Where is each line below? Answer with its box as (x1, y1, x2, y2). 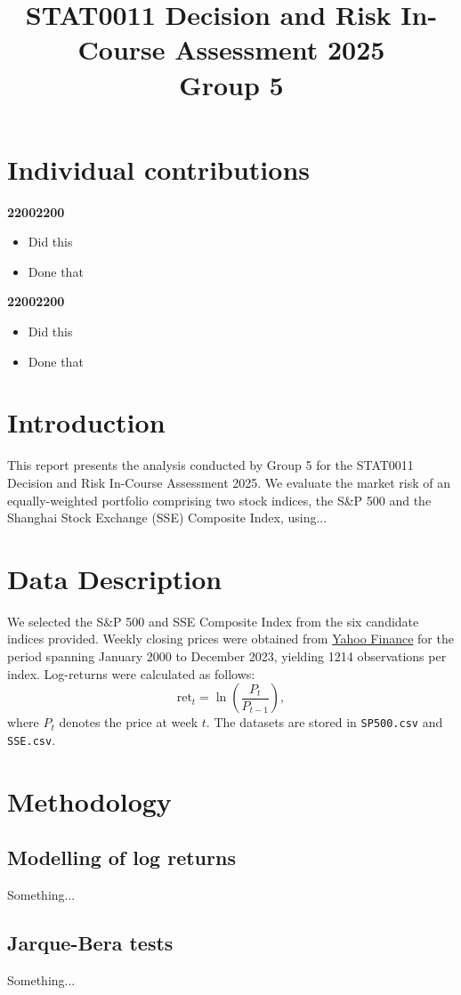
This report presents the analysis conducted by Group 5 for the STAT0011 (7, 456, 414, 474)
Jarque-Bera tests (7, 929, 174, 957)
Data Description (7, 560, 222, 596)
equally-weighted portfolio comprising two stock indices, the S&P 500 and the (7, 490, 432, 509)
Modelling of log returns (7, 844, 236, 871)
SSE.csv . (7, 730, 56, 748)
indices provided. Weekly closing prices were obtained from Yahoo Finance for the (7, 629, 454, 648)
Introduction (7, 404, 166, 441)
